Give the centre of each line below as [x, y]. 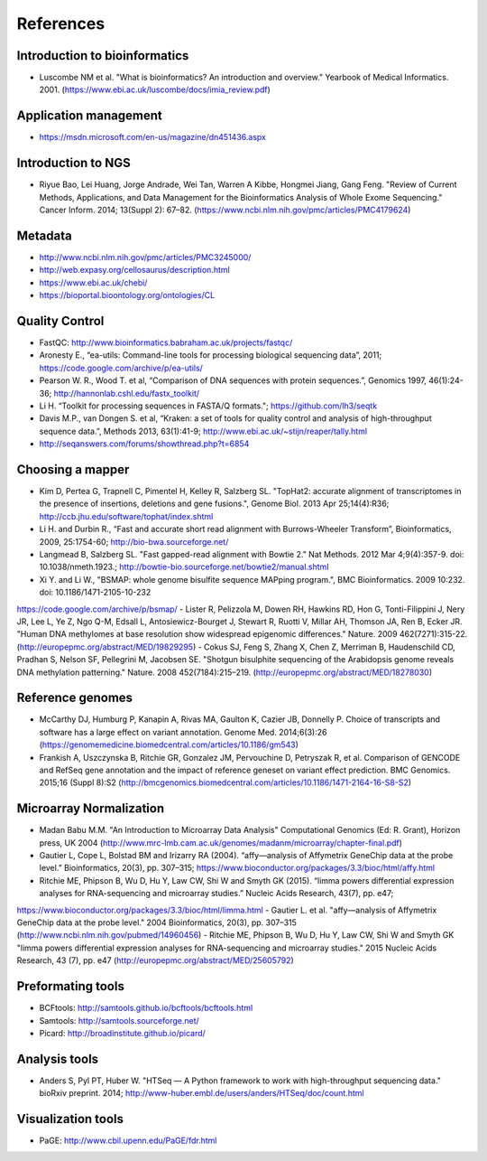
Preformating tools [71, 986]
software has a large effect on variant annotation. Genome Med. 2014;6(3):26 [183, 732]
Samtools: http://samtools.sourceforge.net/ [119, 1020]
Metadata [44, 235]
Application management [89, 116]
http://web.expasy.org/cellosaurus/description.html [134, 270]
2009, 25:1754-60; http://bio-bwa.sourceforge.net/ [134, 541]
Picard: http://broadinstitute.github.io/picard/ [123, 1033]
